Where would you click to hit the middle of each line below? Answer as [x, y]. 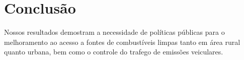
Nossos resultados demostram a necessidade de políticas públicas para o [114, 32]
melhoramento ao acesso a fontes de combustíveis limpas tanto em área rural [122, 42]
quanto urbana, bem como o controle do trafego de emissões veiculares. [114, 52]
